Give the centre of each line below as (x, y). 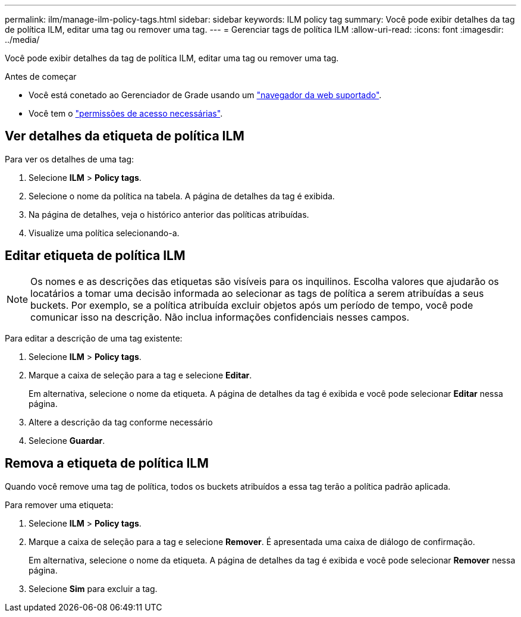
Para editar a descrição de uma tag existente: (94, 338)
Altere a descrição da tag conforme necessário (121, 422)
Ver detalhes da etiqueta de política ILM (125, 136)
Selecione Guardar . (67, 440)
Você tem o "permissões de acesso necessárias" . (126, 113)
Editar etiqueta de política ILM (95, 256)
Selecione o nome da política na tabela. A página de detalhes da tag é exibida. (182, 196)
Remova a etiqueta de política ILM (107, 463)
